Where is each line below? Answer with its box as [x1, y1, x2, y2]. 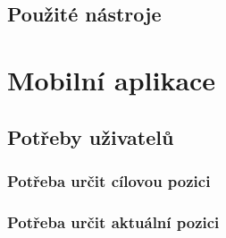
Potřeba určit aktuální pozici [7, 210, 220, 233]
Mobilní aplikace [7, 61, 216, 98]
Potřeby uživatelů [7, 123, 174, 150]
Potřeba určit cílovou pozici [7, 169, 211, 191]
